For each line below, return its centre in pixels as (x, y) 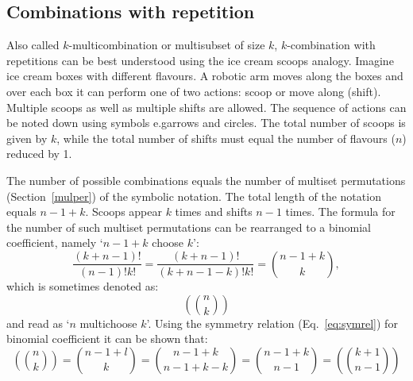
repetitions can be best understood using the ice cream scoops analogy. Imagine (200, 60)
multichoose (108, 323)
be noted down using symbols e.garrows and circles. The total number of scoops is (206, 123)
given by (27, 138)
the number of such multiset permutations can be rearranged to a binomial (189, 227)
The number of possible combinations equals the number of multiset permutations (206, 180)
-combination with (331, 45)
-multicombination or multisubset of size (167, 45)
